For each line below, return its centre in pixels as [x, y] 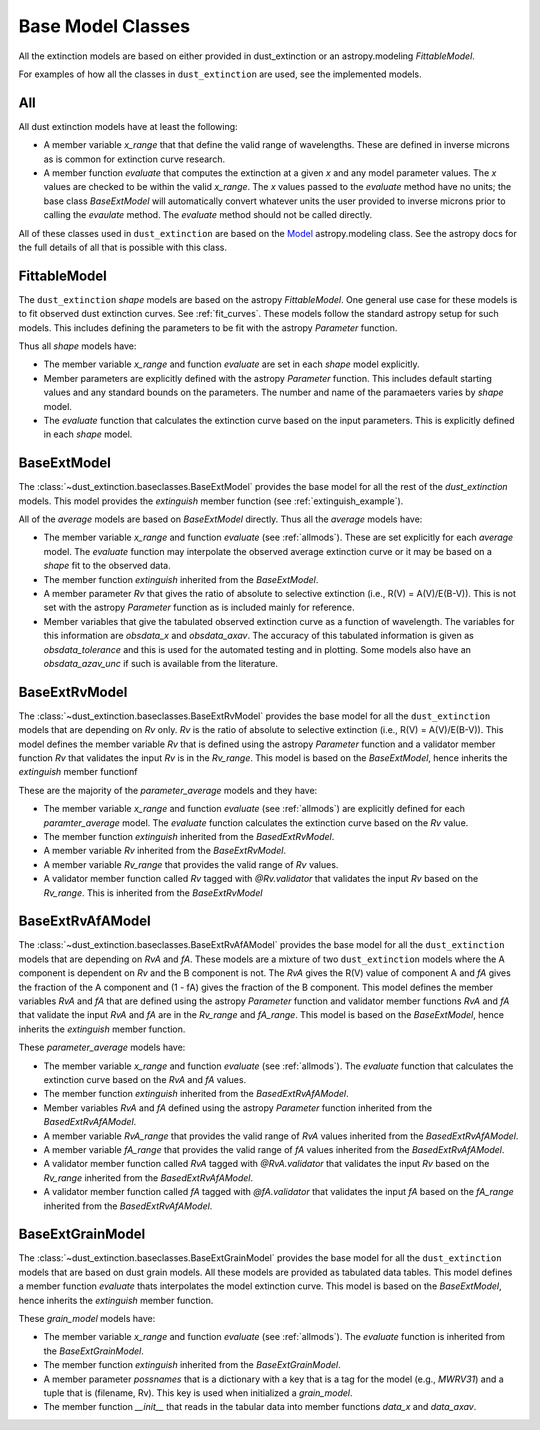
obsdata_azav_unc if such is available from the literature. [161, 663]
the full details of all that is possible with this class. [123, 247]
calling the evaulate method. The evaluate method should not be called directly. [208, 215]
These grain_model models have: [87, 1318]
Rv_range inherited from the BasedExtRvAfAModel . [148, 1177]
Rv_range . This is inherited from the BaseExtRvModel [153, 892]
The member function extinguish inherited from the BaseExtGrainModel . [192, 1365]
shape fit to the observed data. [107, 566]
